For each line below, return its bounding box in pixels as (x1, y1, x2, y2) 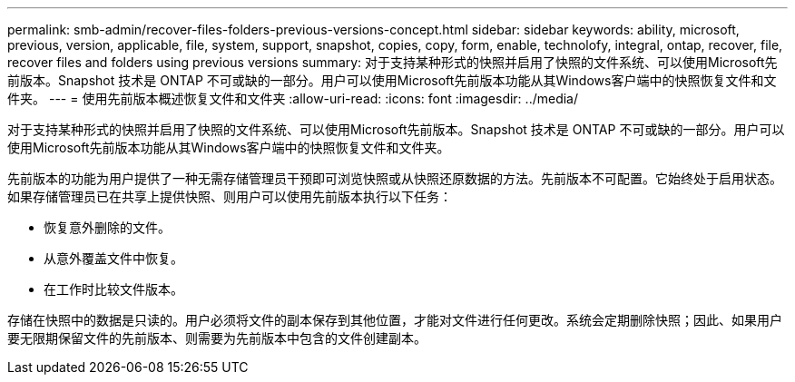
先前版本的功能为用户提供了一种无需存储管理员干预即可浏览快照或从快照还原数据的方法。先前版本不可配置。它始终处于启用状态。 (7, 171, 782, 186)
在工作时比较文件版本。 (44, 281, 183, 297)
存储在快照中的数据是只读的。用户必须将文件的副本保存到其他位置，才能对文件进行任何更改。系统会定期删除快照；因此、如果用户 (7, 312, 782, 328)
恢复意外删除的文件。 (44, 220, 171, 235)
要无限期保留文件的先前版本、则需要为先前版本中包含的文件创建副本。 (7, 330, 427, 346)
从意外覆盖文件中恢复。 (44, 250, 183, 266)
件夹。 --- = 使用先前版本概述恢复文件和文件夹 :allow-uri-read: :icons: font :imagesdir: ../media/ (7, 91, 579, 106)
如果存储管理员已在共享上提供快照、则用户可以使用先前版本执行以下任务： (7, 189, 452, 204)
